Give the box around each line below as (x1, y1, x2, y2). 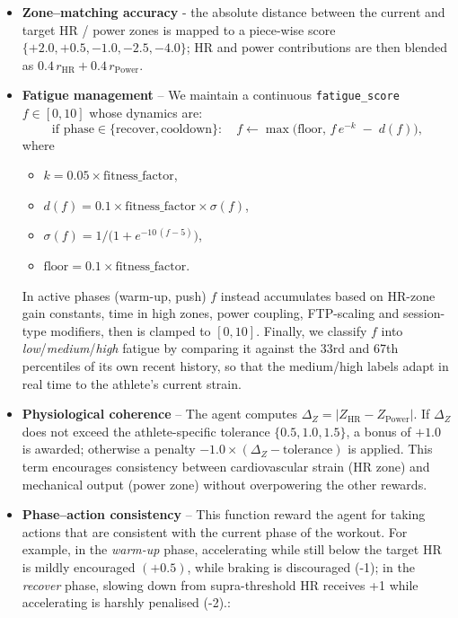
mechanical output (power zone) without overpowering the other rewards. (22, 474, 427, 493)
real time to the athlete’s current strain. (22, 374, 242, 393)
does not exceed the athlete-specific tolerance (22, 421, 270, 440)
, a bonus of (346, 421, 411, 440)
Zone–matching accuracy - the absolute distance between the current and (22, 3, 445, 21)
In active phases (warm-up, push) (22, 286, 207, 305)
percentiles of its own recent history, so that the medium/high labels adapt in (22, 357, 449, 375)
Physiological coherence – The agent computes (22, 404, 297, 423)
